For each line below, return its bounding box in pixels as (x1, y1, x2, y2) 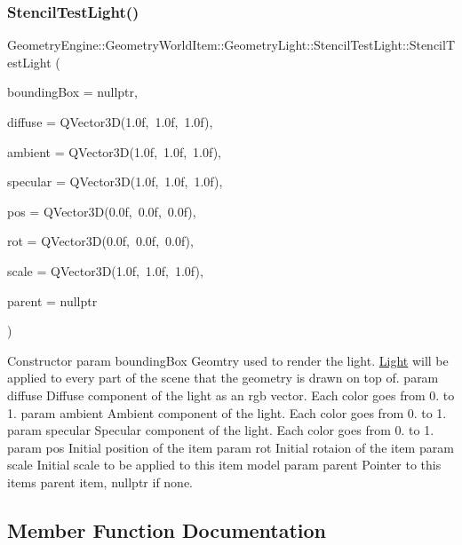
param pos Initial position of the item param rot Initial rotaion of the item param (7, 438, 454, 456)
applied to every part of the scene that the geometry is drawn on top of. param (7, 368, 439, 387)
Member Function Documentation (7, 516, 327, 543)
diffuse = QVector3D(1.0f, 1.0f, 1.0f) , (7, 113, 213, 130)
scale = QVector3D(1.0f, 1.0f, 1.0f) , (7, 261, 203, 280)
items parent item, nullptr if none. (7, 472, 194, 491)
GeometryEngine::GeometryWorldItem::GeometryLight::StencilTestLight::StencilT (7, 36, 455, 54)
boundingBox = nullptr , (7, 83, 138, 101)
